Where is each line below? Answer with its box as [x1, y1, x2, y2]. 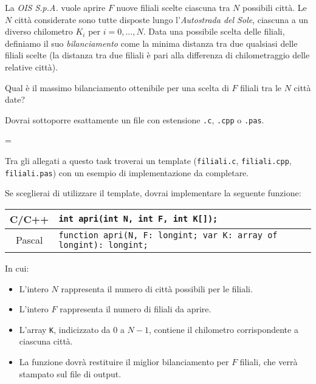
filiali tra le [240, 81, 281, 94]
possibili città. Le [242, 1, 307, 13]
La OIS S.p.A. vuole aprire [5, 1, 106, 13]
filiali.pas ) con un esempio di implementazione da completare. [5, 166, 249, 179]
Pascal [16, 233, 43, 247]
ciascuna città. [19, 335, 73, 348]
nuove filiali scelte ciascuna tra [116, 1, 230, 13]
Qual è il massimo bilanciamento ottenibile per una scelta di [5, 81, 229, 94]
